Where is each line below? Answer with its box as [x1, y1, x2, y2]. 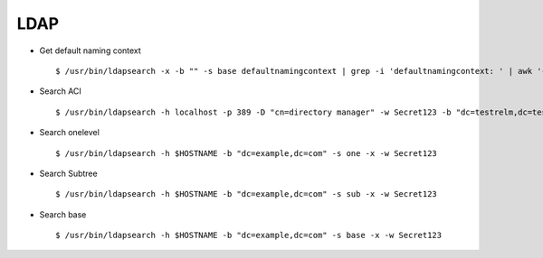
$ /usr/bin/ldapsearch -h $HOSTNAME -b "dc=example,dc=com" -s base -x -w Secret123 [55, 230, 443, 241]
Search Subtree [39, 168, 99, 179]
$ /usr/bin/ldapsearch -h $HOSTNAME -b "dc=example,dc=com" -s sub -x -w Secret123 [55, 189, 438, 199]
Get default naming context [39, 45, 142, 56]
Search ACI [39, 86, 81, 97]
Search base [39, 208, 87, 220]
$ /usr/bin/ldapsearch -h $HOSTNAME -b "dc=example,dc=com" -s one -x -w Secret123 [55, 148, 438, 158]
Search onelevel [39, 127, 100, 138]
